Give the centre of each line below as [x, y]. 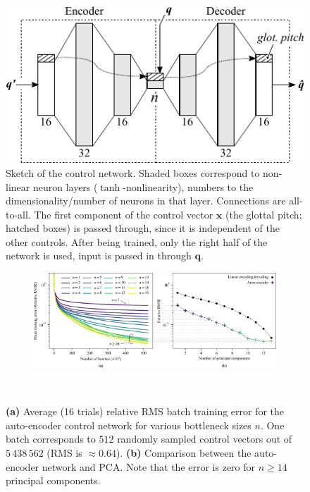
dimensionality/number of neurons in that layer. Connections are [146, 201]
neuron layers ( [65, 186]
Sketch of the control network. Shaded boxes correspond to [133, 172]
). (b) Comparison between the [184, 453]
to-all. [18, 214]
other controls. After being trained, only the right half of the [137, 241]
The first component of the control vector [124, 214]
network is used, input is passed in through [99, 256]
